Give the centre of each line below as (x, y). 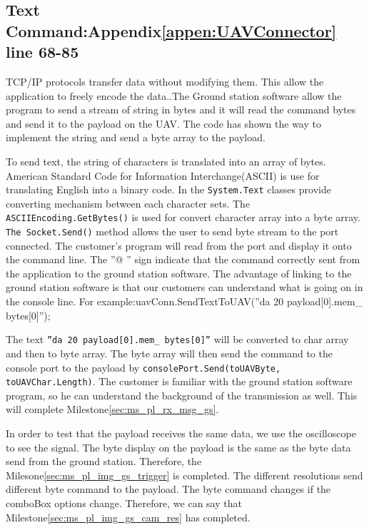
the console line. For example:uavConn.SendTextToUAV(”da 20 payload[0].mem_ (184, 301)
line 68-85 (42, 52)
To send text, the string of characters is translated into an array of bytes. (166, 161)
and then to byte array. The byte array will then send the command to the (169, 353)
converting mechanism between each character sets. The (128, 203)
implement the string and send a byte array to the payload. (136, 137)
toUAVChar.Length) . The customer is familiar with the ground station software (179, 381)
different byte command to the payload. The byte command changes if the (168, 489)
